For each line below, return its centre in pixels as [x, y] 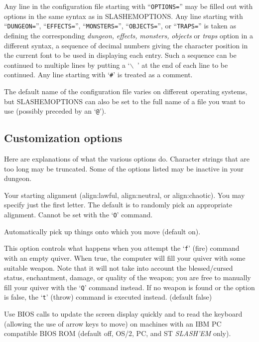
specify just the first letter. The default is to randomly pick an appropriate [118, 205]
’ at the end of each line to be [183, 65]
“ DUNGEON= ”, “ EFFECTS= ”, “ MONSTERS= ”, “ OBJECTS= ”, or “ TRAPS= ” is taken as [120, 26]
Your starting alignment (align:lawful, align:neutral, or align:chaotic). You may [125, 195]
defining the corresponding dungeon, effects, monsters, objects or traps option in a [129, 35]
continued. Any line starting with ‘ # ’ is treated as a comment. [98, 75]
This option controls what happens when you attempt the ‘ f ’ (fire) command [122, 248]
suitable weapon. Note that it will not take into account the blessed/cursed [119, 267]
